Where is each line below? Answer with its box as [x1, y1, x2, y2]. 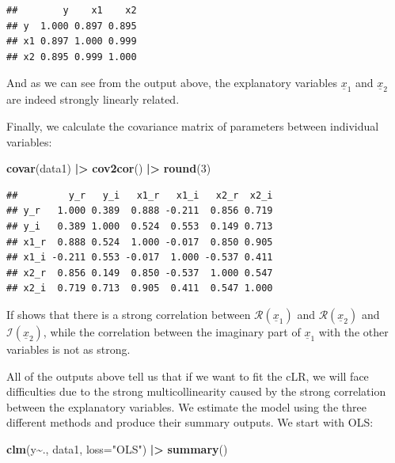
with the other [318, 323, 389, 340]
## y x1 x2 [6, 5, 137, 16]
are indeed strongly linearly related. [6, 91, 180, 108]
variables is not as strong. [6, 340, 131, 357]
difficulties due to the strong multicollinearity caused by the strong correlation [6, 383, 386, 400]
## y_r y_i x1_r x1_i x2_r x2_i [6, 189, 273, 201]
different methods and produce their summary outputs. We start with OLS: [6, 414, 374, 431]
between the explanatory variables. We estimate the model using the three [6, 398, 367, 415]
